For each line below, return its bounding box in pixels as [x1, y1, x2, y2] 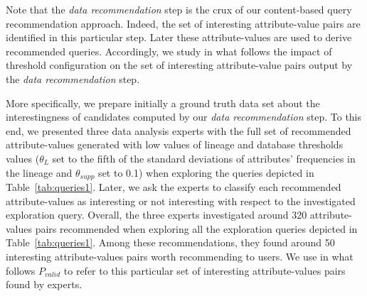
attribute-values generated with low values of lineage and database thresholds [6, 137, 344, 152]
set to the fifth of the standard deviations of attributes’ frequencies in [52, 150, 356, 165]
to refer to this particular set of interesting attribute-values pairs [63, 263, 346, 278]
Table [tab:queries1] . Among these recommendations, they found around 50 [6, 235, 335, 250]
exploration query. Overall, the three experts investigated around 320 [6, 207, 307, 222]
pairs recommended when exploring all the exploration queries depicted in [35, 221, 358, 236]
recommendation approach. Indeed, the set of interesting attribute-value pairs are [6, 16, 361, 31]
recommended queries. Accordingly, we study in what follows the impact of [6, 43, 332, 58]
